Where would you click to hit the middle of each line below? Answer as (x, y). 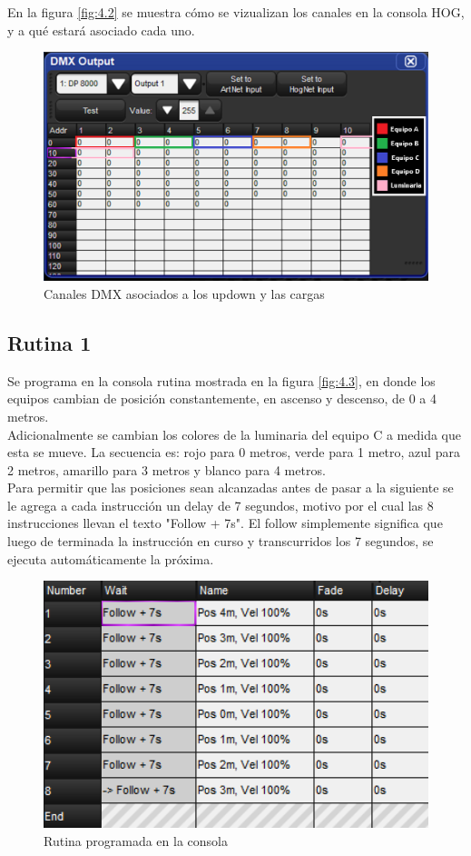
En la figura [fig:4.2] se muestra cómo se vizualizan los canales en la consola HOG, (236, 12)
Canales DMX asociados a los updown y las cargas (184, 293)
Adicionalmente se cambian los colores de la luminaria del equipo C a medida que (234, 434)
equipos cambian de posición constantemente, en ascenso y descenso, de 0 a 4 (222, 398)
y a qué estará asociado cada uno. (101, 30)
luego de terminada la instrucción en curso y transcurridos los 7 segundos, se (221, 541)
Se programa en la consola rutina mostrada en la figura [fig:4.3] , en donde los (221, 380)
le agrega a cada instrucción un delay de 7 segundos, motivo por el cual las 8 (221, 505)
